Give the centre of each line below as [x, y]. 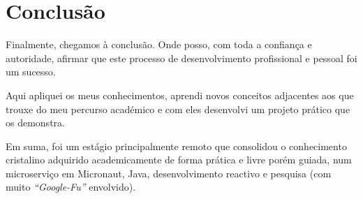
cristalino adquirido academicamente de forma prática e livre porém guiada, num [179, 160]
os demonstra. [35, 123]
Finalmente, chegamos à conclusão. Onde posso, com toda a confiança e [159, 44]
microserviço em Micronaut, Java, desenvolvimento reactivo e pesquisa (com [169, 173]
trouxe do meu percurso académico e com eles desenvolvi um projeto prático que [178, 109]
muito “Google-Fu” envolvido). [71, 187]
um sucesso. [31, 72]
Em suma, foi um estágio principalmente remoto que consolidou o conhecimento [176, 146]
